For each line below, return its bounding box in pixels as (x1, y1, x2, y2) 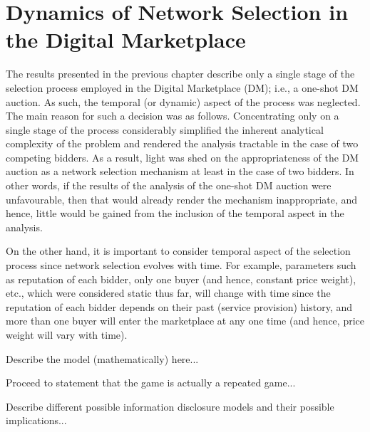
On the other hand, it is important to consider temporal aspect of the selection (6, 243, 351, 258)
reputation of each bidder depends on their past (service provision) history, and (6, 299, 353, 314)
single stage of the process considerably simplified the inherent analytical (6, 122, 324, 137)
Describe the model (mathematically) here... (6, 351, 199, 366)
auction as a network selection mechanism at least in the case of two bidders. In (6, 164, 354, 179)
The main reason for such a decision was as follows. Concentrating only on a (6, 108, 339, 123)
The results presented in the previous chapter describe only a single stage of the (6, 66, 355, 81)
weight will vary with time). (6, 327, 128, 342)
